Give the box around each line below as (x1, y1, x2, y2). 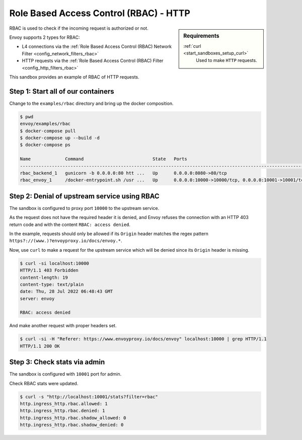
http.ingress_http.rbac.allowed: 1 (20, 401, 108, 407)
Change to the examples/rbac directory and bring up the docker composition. (9, 100, 174, 106)
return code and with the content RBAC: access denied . (9, 222, 131, 228)
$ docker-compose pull (20, 128, 76, 133)
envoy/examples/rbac (20, 121, 70, 127)
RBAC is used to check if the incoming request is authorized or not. (9, 25, 148, 31)
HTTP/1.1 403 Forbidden (20, 267, 79, 273)
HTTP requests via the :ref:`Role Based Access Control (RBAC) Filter (22, 58, 164, 64)
